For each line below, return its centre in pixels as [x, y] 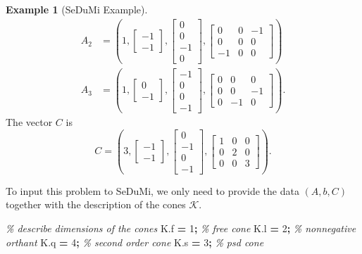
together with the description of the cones [96, 204]
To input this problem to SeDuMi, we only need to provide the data [152, 190]
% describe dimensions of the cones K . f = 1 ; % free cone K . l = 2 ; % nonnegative [181, 228]
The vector [29, 122]
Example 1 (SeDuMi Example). [77, 9]
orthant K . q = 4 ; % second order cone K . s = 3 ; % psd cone [135, 242]
